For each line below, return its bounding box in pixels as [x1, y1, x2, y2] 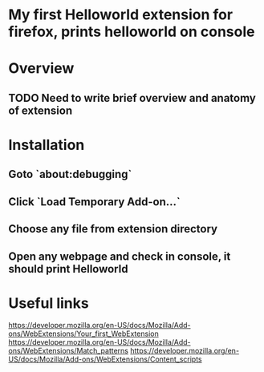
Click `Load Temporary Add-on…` [8, 195, 181, 208]
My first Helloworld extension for [8, 6, 234, 24]
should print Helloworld [8, 262, 128, 276]
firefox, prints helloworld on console [8, 22, 255, 41]
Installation [8, 135, 85, 154]
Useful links [8, 294, 90, 312]
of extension [8, 103, 73, 117]
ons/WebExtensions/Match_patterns [8, 346, 128, 356]
